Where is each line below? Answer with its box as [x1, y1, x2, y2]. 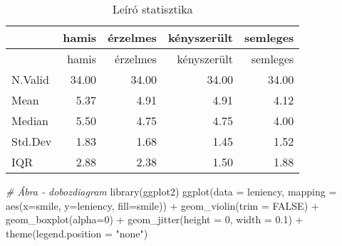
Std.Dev [11, 133, 52, 149]
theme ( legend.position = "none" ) [6, 225, 148, 240]
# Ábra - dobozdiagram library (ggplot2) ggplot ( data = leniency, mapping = [6, 184, 337, 198]
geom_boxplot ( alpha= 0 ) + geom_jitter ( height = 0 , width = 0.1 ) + [6, 212, 304, 227]
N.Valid [11, 71, 49, 87]
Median [11, 112, 49, 129]
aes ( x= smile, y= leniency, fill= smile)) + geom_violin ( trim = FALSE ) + [6, 198, 319, 213]
